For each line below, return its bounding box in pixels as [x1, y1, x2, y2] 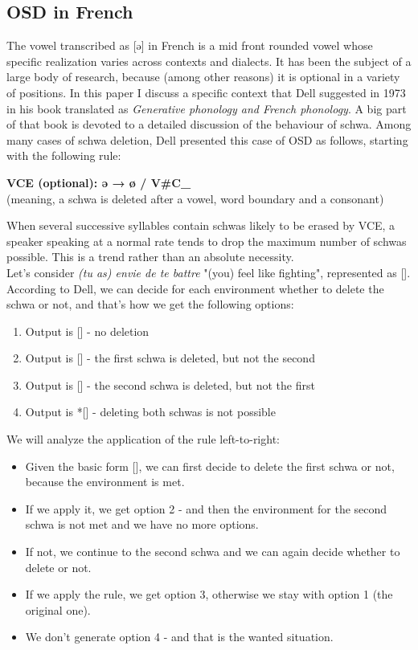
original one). [25, 601, 91, 618]
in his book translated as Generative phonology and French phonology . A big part [6, 100, 407, 117]
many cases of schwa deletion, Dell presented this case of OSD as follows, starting [6, 131, 408, 148]
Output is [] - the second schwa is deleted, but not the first [25, 376, 315, 393]
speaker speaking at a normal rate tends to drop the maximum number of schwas [6, 232, 407, 249]
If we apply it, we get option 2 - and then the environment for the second [25, 500, 387, 517]
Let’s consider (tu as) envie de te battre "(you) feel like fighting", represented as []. [6, 264, 411, 280]
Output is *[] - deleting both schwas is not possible [25, 403, 276, 420]
